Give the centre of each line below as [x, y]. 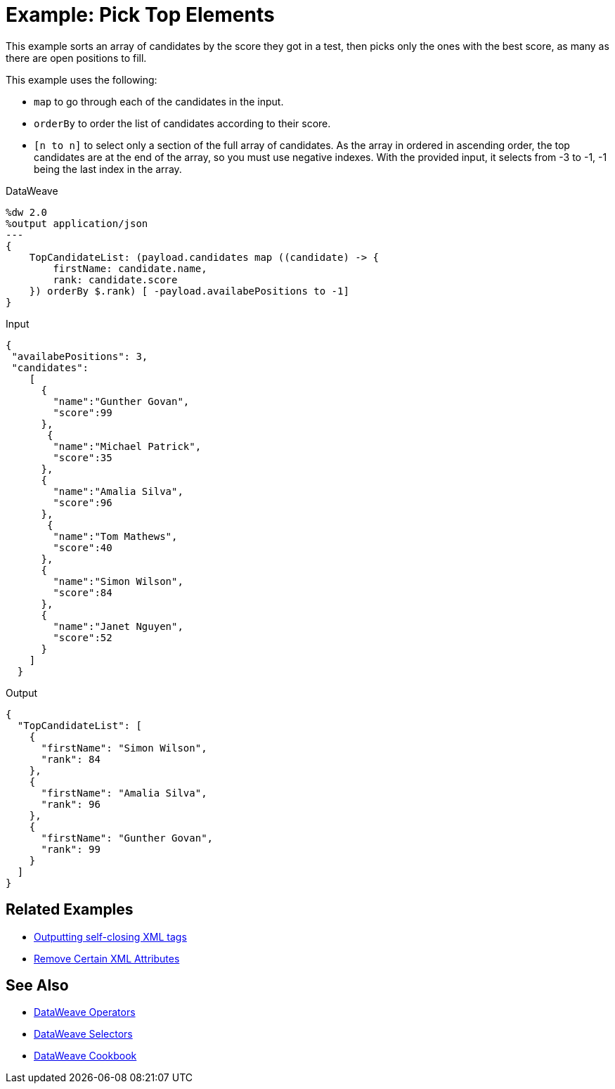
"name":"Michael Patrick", [127, 446]
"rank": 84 [71, 759]
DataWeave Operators [85, 1012]
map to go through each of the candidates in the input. [159, 101]
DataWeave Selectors [83, 1034]
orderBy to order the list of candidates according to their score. [182, 123]
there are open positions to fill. [76, 58]
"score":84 [83, 592]
